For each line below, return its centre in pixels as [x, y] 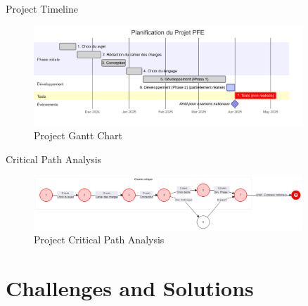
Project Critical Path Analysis [99, 240]
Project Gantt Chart [78, 135]
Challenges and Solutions [130, 288]
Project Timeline [42, 8]
